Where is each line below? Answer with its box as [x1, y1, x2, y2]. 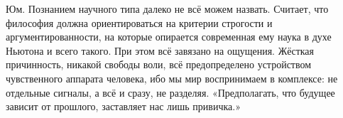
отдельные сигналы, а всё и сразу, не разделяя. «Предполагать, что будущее [6, 85, 335, 100]
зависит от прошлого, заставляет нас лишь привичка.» [6, 99, 241, 114]
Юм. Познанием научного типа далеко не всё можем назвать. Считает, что [6, 1, 329, 16]
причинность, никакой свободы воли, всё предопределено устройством [6, 57, 312, 72]
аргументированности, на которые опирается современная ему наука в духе [6, 29, 332, 44]
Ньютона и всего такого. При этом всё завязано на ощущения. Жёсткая [6, 43, 314, 58]
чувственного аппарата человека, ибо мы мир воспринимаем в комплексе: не [6, 70, 338, 85]
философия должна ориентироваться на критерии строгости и [6, 15, 273, 30]
